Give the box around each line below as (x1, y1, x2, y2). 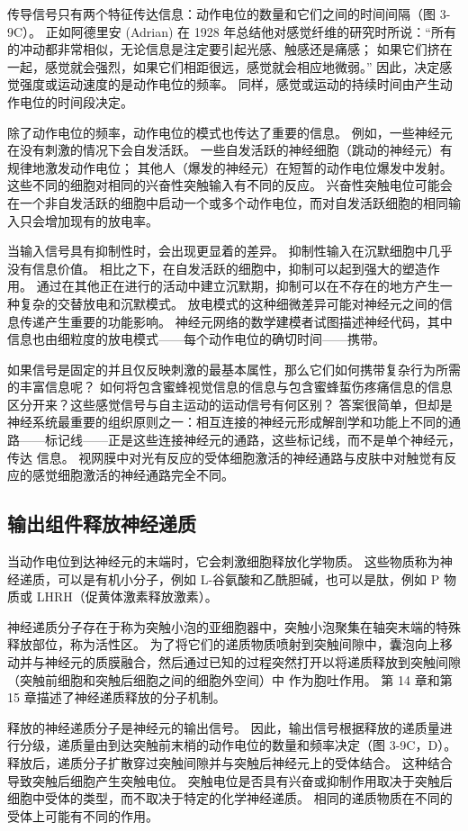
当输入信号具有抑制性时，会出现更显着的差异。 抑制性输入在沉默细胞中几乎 (7, 241, 453, 260)
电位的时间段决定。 (19, 92, 133, 111)
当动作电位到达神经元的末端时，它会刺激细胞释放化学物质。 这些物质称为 (7, 552, 440, 571)
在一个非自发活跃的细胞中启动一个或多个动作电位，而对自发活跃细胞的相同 (7, 193, 448, 212)
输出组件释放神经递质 (7, 510, 196, 537)
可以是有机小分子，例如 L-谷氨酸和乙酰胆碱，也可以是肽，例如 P (57, 569, 440, 588)
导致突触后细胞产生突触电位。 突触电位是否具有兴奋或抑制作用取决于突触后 (7, 771, 453, 790)
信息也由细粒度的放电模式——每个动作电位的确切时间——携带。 (7, 330, 385, 348)
